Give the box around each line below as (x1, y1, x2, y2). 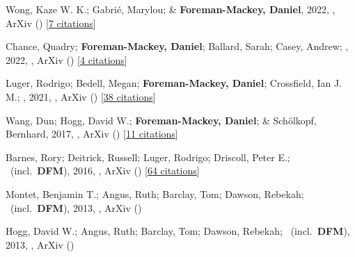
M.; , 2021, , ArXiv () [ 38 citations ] (6, 89, 156, 103)
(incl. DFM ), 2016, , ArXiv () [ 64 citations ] (10, 163, 200, 178)
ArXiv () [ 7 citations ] (6, 15, 96, 30)
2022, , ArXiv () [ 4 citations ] (6, 52, 127, 67)
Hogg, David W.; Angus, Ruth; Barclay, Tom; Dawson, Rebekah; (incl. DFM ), (6, 224, 350, 238)
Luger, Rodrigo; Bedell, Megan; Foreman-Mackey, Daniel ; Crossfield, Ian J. (6, 76, 342, 90)
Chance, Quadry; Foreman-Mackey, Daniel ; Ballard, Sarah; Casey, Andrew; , (6, 39, 349, 53)
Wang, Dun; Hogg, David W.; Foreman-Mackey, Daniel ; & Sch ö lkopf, (6, 113, 317, 127)
